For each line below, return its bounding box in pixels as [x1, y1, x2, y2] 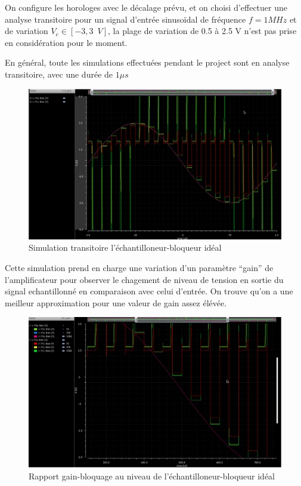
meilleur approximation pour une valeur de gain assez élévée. [5, 296, 227, 309]
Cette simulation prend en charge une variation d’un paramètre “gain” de [5, 261, 274, 273]
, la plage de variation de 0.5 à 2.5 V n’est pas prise [108, 24, 297, 37]
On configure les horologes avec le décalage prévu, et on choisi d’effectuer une [5, 1, 287, 13]
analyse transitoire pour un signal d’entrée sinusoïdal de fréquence [5, 13, 246, 25]
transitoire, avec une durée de [5, 67, 113, 80]
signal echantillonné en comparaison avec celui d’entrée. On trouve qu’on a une [5, 285, 293, 297]
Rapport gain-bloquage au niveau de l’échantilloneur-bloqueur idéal [29, 470, 275, 482]
